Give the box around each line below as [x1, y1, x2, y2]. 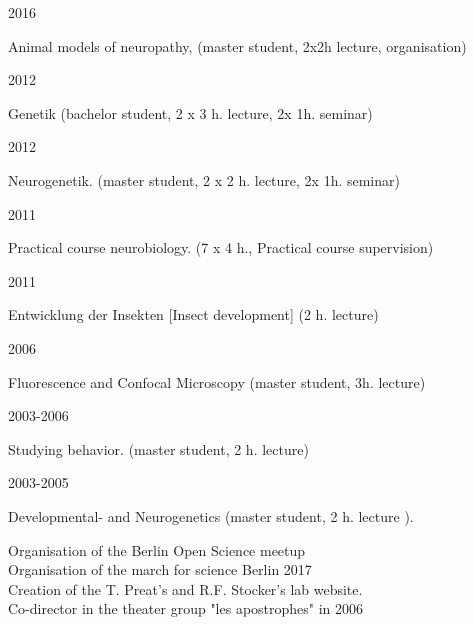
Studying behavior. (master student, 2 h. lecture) [8, 438, 309, 459]
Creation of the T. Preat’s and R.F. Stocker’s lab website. [8, 578, 363, 599]
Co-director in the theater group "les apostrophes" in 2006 [8, 598, 364, 619]
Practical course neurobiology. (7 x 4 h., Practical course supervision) [8, 237, 434, 258]
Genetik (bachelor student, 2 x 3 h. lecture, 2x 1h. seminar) [8, 102, 373, 123]
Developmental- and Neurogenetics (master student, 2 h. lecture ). [8, 505, 414, 526]
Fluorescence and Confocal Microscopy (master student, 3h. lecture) [8, 371, 426, 392]
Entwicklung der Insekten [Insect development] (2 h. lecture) [8, 304, 379, 325]
